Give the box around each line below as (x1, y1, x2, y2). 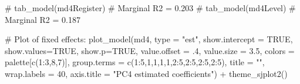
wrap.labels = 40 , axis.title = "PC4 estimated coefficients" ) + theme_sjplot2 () (5, 67, 288, 79)
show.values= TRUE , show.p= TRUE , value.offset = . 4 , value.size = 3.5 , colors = (5, 44, 295, 56)
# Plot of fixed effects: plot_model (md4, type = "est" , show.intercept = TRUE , (5, 33, 293, 45)
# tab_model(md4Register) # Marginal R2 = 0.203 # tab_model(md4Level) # (5, 2, 296, 14)
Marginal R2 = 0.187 (5, 13, 80, 25)
